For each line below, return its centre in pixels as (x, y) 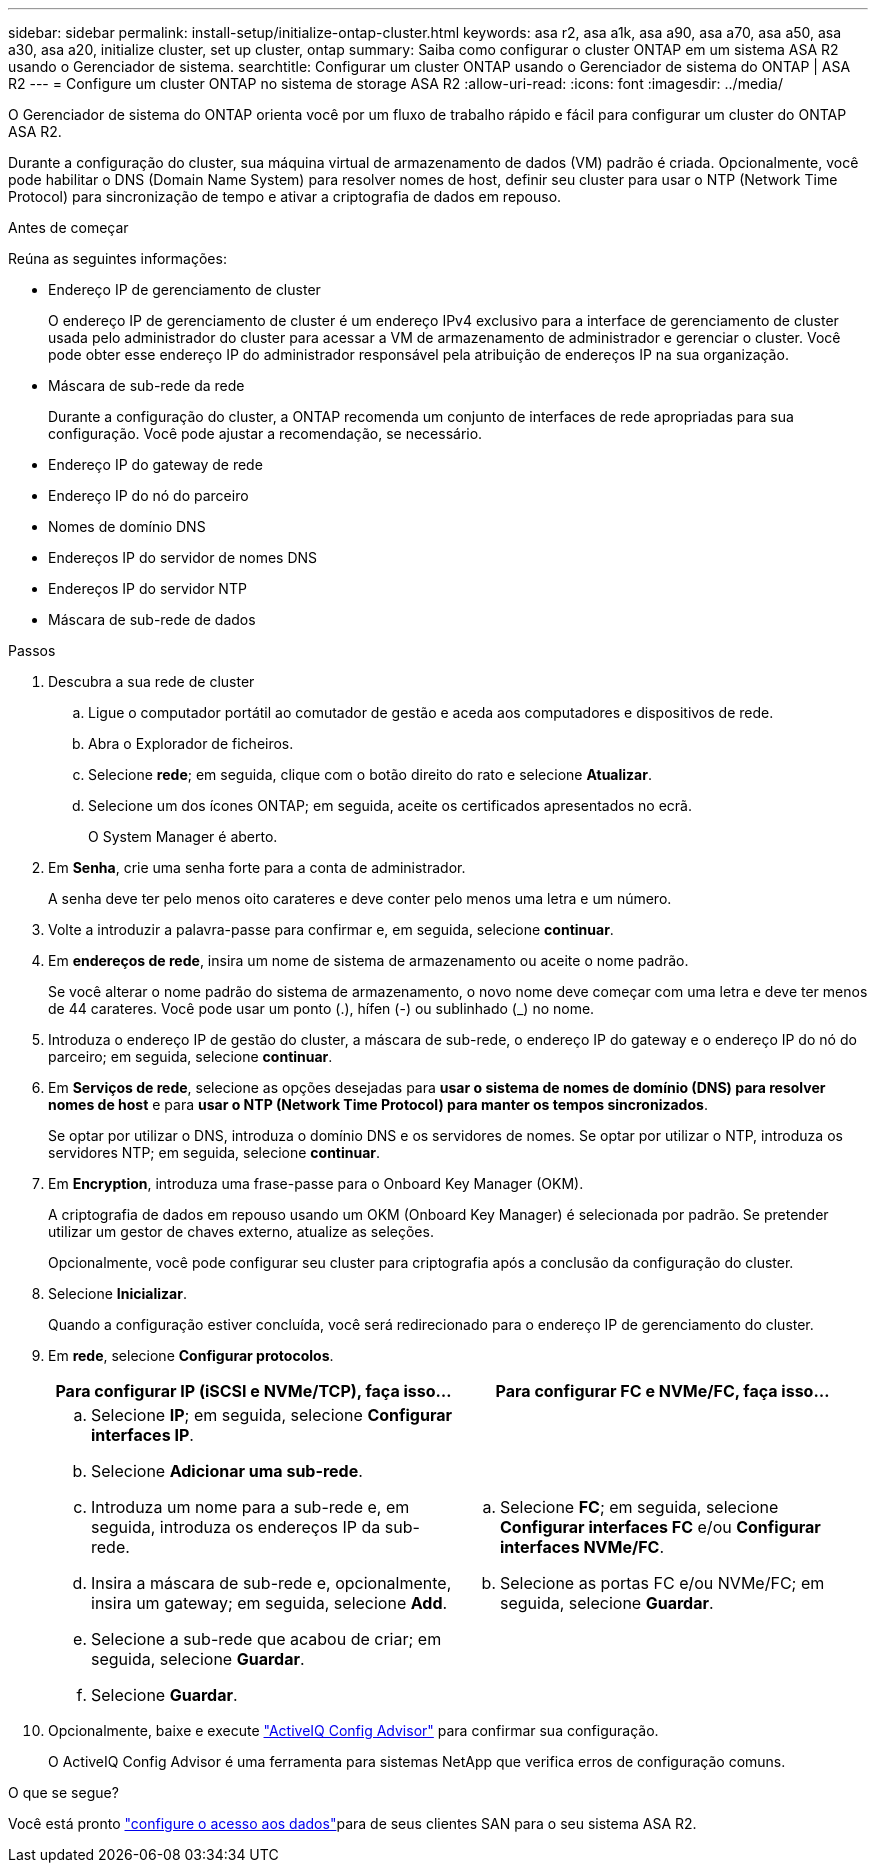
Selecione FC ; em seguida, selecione (639, 1507)
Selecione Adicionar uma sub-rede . (227, 1471)
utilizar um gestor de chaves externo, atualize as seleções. (241, 1231)
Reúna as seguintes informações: (117, 258)
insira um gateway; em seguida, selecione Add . (269, 1603)
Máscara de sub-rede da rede (146, 385)
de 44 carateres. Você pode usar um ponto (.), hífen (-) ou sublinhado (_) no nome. (321, 1008)
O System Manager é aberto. (183, 836)
